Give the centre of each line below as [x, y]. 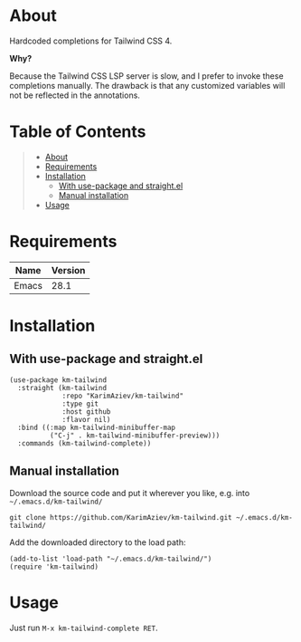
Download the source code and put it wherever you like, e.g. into [130, 493]
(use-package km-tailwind [58, 380]
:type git [80, 404]
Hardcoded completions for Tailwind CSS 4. [91, 41]
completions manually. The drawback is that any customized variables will [147, 85]
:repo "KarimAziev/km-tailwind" [122, 396]
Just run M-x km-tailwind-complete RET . [84, 628]
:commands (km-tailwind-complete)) [85, 443]
